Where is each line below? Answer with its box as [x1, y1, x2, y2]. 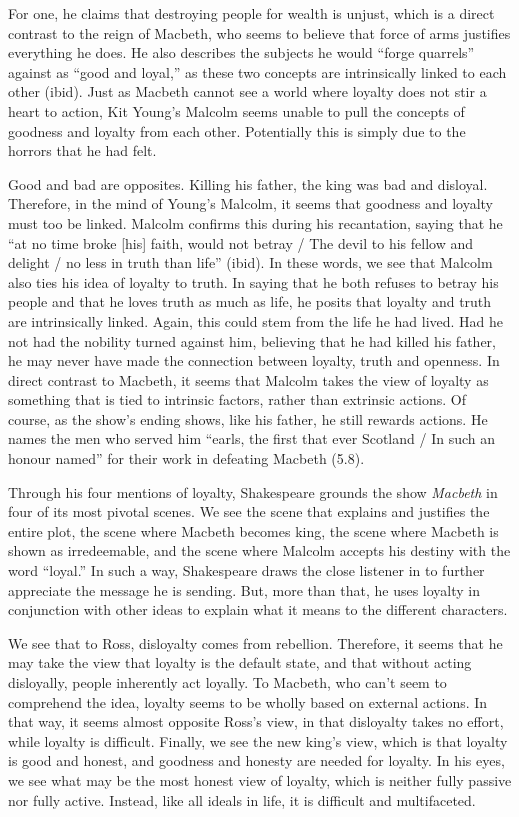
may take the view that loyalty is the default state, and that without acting [8, 652, 472, 673]
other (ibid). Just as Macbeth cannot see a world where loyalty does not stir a [8, 81, 487, 102]
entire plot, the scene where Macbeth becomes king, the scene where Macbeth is [8, 520, 499, 541]
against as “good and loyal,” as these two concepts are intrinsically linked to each [8, 61, 507, 82]
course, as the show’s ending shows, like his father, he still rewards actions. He [8, 408, 488, 429]
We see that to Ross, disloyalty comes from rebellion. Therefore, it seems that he [8, 632, 503, 653]
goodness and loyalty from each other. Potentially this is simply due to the [8, 120, 466, 141]
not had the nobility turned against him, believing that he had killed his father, [8, 330, 496, 351]
